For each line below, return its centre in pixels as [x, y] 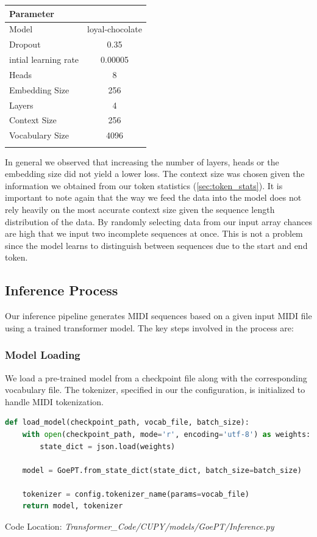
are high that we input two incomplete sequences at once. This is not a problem [154, 233]
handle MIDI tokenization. [54, 401]
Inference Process [62, 290]
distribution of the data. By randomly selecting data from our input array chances [158, 221]
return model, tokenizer [73, 506]
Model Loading [43, 355]
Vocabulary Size [39, 135]
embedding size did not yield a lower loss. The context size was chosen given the [155, 174]
